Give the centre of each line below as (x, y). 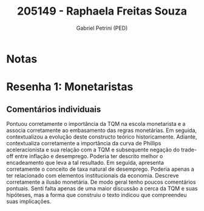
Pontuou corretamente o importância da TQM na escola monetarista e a (96, 123)
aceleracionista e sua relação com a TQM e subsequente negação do (93, 150)
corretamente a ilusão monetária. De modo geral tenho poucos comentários (101, 182)
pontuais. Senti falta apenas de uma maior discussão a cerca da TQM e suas (102, 188)
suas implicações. (29, 201)
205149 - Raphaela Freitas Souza (102, 11)
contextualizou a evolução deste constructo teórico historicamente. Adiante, (102, 137)
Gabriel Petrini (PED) (102, 28)
